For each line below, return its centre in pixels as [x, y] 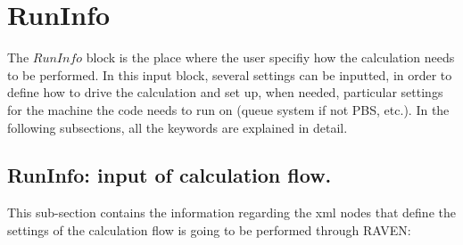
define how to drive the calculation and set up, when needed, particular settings [225, 92]
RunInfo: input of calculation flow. [169, 175]
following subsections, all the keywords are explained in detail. [178, 127]
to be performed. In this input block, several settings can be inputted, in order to [230, 74]
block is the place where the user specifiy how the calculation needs [270, 57]
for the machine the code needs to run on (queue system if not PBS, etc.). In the [228, 109]
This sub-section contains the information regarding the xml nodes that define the [231, 212]
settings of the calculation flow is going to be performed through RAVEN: [209, 229]
